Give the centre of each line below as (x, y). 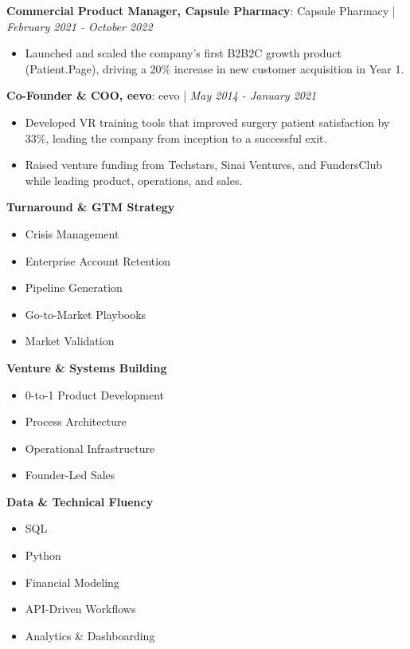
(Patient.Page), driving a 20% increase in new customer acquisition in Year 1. (215, 68)
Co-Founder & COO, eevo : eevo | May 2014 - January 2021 (162, 95)
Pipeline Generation (74, 287)
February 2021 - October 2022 (80, 26)
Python (43, 555)
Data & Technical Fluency (80, 501)
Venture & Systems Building (87, 367)
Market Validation (70, 341)
